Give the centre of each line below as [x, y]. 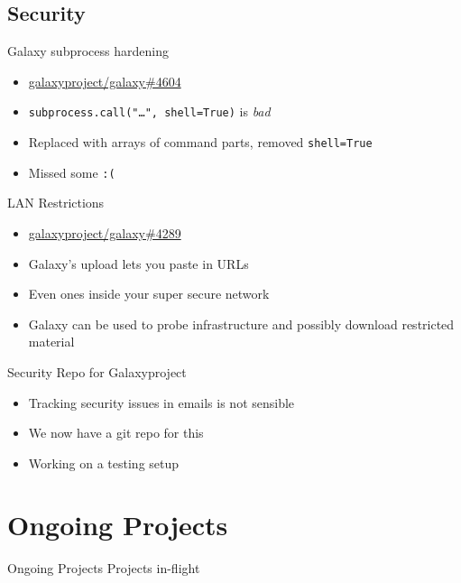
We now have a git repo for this [116, 433]
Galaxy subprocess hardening [88, 51]
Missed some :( [72, 172]
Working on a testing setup [104, 463]
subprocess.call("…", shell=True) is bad [149, 111]
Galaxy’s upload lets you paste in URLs [138, 263]
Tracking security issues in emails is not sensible [161, 402]
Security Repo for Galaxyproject [97, 371]
